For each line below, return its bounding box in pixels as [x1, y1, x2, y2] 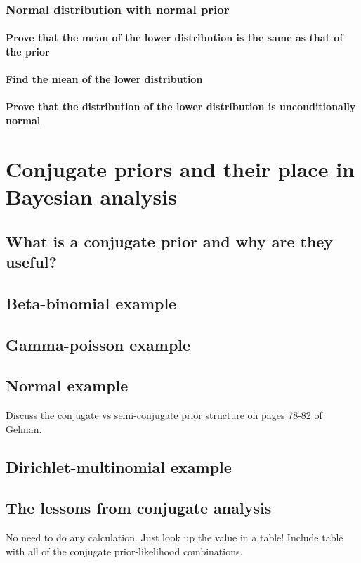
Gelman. [6, 421, 42, 436]
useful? [6, 250, 57, 272]
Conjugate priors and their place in [6, 154, 355, 183]
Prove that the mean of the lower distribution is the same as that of [6, 30, 343, 45]
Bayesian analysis [6, 181, 177, 210]
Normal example [6, 375, 129, 396]
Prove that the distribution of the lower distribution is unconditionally [6, 99, 356, 114]
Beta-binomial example [6, 292, 177, 313]
